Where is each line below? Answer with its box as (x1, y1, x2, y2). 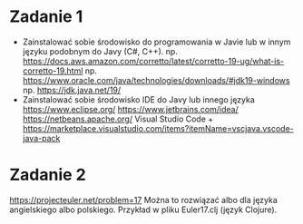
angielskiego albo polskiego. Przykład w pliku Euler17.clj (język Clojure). (9, 204, 278, 215)
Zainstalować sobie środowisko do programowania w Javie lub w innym (22, 36, 291, 47)
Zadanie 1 (9, 6, 83, 27)
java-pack (22, 132, 61, 143)
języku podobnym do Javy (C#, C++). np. (22, 45, 179, 56)
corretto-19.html (22, 65, 83, 76)
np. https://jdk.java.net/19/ (22, 84, 122, 95)
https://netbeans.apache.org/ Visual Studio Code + (22, 113, 214, 124)
